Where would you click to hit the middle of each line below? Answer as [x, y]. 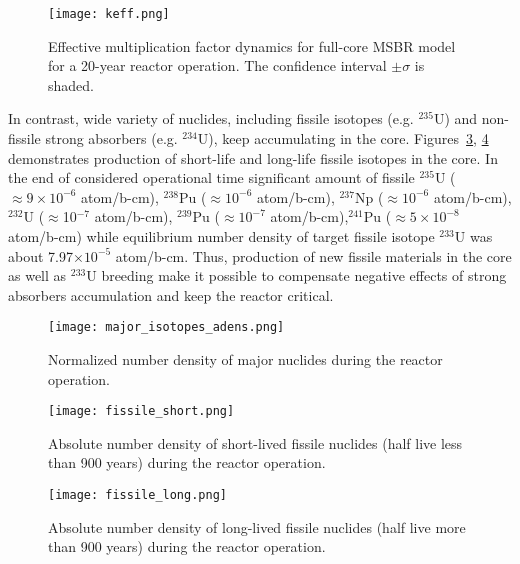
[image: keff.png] [109, 14]
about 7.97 [40, 255]
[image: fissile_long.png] [137, 495]
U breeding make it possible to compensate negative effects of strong [296, 275]
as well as [37, 275]
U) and [455, 118]
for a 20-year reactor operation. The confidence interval [217, 65]
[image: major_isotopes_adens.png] [166, 327]
